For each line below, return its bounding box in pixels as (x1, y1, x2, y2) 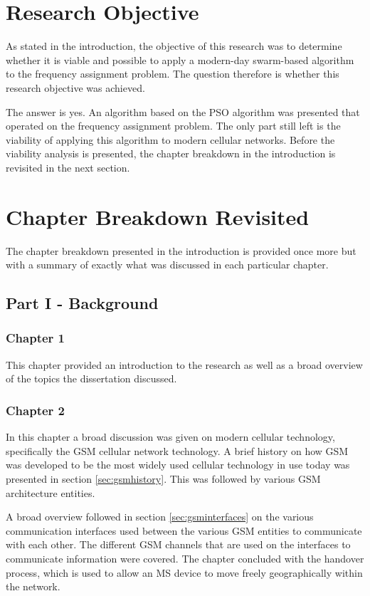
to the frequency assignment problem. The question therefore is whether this (6, 66, 339, 81)
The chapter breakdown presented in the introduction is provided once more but (6, 243, 356, 258)
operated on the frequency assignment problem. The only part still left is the (6, 118, 341, 133)
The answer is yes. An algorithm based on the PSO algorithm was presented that (6, 104, 360, 119)
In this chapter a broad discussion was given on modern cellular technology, (6, 429, 335, 444)
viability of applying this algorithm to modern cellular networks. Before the (6, 132, 335, 147)
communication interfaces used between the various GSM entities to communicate (6, 523, 362, 538)
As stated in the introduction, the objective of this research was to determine (6, 38, 342, 53)
